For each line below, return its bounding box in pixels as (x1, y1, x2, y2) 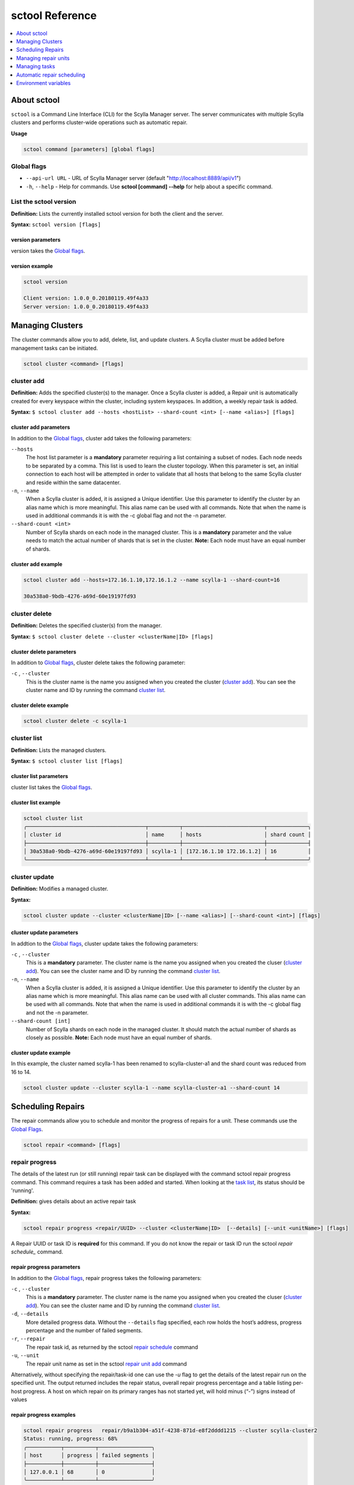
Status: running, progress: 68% (23, 1435, 118, 1442)
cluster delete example (11, 702, 69, 709)
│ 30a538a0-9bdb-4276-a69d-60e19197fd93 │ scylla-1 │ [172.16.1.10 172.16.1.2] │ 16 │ (23, 848, 311, 855)
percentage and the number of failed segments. (25, 1326, 143, 1334)
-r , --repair (11, 1335, 46, 1342)
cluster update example (11, 1049, 71, 1056)
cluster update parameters (11, 929, 78, 936)
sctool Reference (11, 9, 97, 22)
